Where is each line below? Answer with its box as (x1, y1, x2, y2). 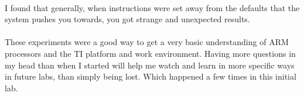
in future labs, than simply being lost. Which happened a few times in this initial (5, 70, 296, 83)
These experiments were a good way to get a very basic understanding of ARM (5, 36, 289, 48)
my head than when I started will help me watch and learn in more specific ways (5, 59, 295, 71)
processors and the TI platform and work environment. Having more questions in (5, 47, 296, 59)
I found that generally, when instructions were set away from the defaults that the (5, 1, 300, 13)
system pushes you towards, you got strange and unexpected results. (5, 13, 250, 25)
